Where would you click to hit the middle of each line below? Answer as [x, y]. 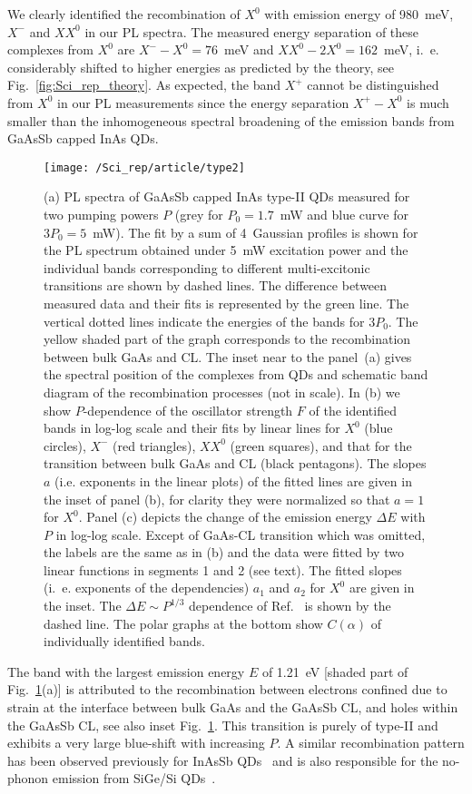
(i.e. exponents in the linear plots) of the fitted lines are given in [233, 480]
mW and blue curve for [344, 214]
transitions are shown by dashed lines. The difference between [216, 285]
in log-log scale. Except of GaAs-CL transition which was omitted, [241, 534]
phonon [28, 778]
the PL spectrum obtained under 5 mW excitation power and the [226, 250]
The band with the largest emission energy [126, 671]
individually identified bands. [124, 641]
